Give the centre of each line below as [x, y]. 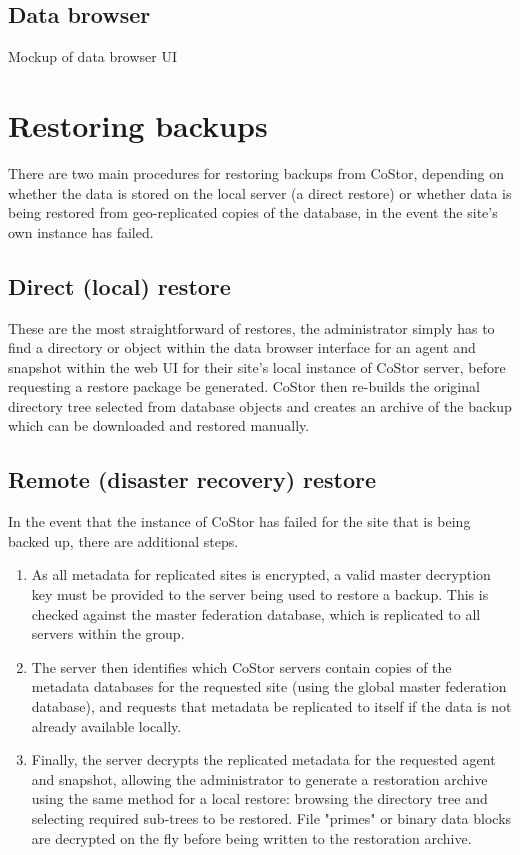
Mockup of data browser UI [92, 56]
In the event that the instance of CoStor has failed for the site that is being [239, 521]
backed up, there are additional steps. [123, 540]
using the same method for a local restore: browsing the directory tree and [259, 798]
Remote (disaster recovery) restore [192, 479]
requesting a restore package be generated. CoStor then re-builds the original [244, 386]
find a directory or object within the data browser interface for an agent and [242, 347]
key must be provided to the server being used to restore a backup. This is [260, 594]
